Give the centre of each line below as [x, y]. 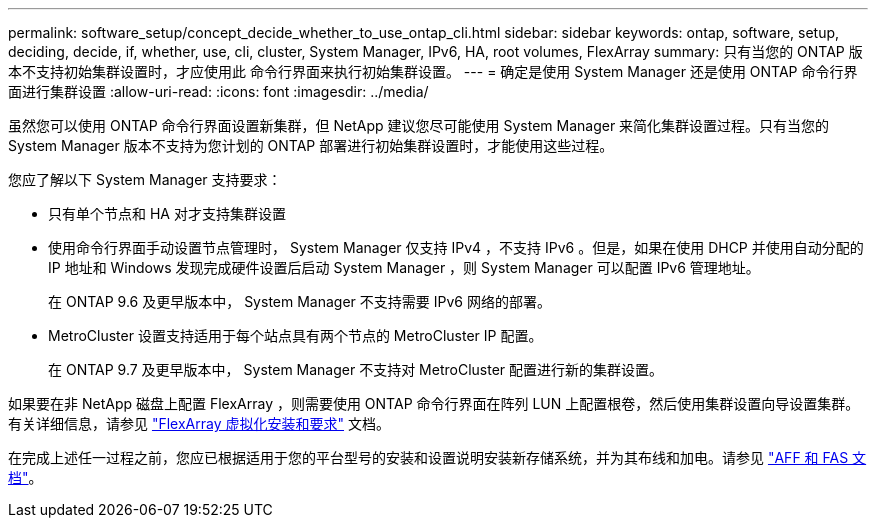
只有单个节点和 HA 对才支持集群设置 [167, 213]
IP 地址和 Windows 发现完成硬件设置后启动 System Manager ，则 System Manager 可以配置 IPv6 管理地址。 [404, 267]
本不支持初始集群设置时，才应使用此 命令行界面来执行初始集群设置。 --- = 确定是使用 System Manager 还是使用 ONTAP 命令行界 [433, 71]
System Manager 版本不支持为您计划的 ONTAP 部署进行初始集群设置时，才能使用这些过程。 [311, 145]
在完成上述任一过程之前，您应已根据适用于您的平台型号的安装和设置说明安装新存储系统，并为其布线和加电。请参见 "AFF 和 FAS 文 [437, 457]
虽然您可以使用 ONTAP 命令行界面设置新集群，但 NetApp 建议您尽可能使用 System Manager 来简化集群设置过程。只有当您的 [419, 125]
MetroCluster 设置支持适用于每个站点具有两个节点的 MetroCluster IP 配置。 [295, 335]
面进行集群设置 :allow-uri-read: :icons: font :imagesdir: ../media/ [218, 91]
